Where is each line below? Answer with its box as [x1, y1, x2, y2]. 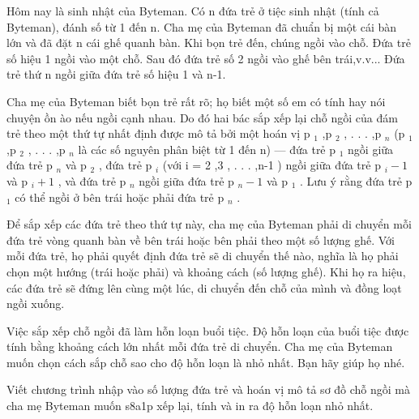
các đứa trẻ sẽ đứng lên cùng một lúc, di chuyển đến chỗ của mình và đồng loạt [6, 279, 402, 296]
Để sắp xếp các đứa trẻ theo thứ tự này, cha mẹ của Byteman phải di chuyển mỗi [6, 216, 412, 233]
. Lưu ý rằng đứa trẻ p [300, 172, 413, 189]
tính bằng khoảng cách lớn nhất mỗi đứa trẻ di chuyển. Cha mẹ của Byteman [6, 338, 393, 355]
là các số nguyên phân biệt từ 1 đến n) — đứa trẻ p [78, 140, 336, 157]
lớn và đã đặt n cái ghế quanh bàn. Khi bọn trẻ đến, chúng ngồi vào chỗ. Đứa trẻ [6, 34, 411, 51]
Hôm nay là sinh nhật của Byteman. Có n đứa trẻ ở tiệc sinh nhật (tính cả [6, 2, 379, 19]
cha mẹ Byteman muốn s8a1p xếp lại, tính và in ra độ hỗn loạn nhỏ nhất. [6, 397, 374, 414]
